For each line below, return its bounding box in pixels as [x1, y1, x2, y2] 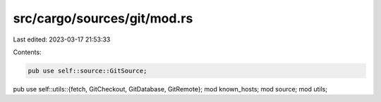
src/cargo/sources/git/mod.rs [13, 11, 193, 26]
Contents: [13, 48, 42, 56]
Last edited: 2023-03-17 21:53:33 [13, 35, 111, 44]
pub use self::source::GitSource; [28, 67, 147, 75]
